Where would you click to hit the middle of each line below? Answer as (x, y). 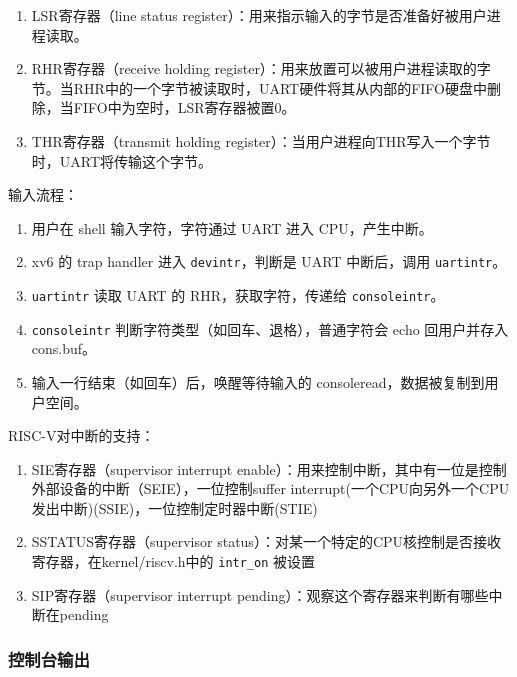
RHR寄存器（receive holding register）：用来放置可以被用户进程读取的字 (261, 68)
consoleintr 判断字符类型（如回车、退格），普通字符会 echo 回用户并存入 (270, 328)
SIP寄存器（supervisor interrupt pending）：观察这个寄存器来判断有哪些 (260, 594)
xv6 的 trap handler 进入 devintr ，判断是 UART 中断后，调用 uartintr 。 (269, 261)
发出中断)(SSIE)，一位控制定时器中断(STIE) (174, 507)
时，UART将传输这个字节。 (122, 160)
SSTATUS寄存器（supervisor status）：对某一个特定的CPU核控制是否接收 (266, 541)
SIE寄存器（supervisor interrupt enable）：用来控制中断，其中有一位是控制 (269, 468)
